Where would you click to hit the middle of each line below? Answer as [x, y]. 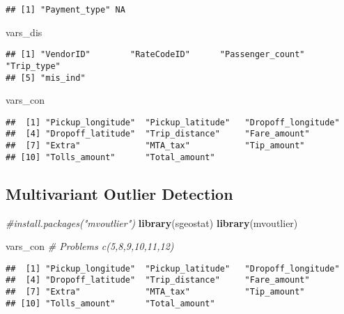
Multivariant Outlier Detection [119, 193]
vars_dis [24, 32]
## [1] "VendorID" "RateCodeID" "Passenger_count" [155, 55]
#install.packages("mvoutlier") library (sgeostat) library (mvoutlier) [152, 222]
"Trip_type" [33, 66]
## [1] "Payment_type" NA [65, 10]
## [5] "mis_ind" [46, 78]
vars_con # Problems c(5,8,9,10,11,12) [90, 246]
